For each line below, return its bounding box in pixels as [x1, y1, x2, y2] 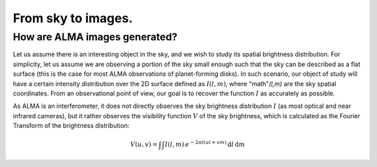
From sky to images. [13, 10, 133, 26]
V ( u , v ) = [130, 141, 158, 149]
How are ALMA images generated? [13, 31, 178, 43]
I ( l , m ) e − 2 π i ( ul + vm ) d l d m [165, 139, 246, 149]
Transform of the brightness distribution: [13, 122, 130, 130]
